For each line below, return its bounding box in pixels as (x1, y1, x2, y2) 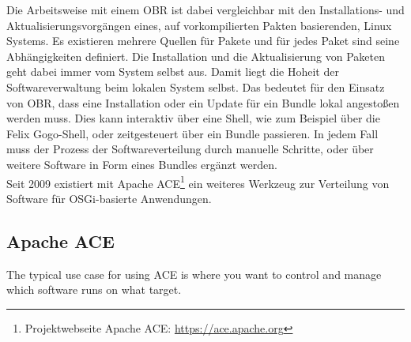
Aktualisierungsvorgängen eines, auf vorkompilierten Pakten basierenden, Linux (6, 17, 392, 33)
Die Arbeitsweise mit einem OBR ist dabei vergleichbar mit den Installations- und (6, 2, 405, 17)
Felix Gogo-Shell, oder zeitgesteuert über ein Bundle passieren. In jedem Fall (6, 125, 379, 141)
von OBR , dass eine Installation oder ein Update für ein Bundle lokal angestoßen (6, 94, 400, 111)
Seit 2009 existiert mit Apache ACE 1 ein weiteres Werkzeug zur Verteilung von (6, 172, 390, 191)
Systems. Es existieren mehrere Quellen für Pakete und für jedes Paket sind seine (6, 32, 400, 49)
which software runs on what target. (6, 281, 182, 298)
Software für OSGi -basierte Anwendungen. (6, 190, 212, 206)
